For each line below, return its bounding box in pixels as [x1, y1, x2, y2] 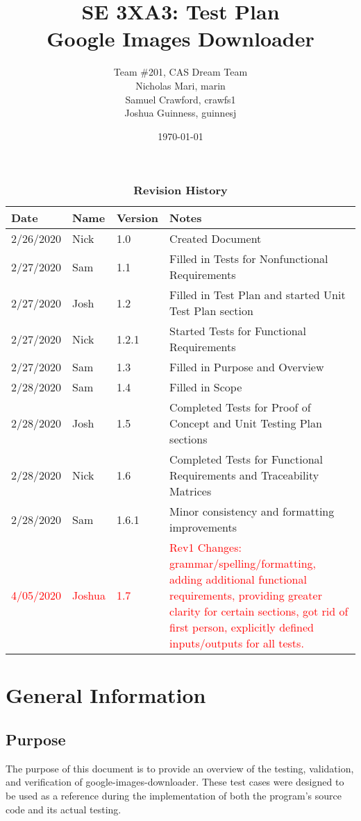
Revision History [133, 182, 228, 198]
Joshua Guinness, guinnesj [124, 105, 237, 120]
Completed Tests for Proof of [169, 399, 311, 416]
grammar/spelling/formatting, [169, 555, 317, 572]
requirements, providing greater [169, 587, 322, 604]
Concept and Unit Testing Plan [169, 415, 322, 432]
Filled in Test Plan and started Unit [169, 287, 346, 303]
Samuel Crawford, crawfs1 [125, 92, 236, 106]
